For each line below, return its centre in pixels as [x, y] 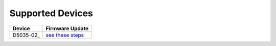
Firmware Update [67, 28]
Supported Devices [51, 13]
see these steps [65, 35]
